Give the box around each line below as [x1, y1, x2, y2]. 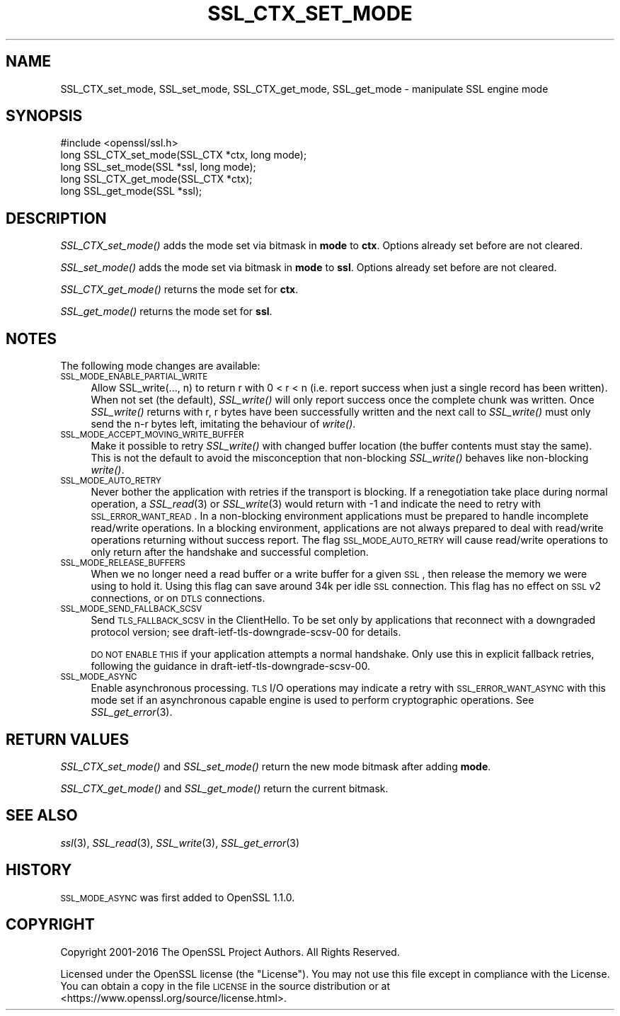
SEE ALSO [6, 806, 78, 825]
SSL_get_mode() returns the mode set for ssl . [60, 305, 272, 318]
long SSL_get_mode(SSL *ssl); [60, 185, 202, 198]
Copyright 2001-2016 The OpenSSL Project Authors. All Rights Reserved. [60, 945, 400, 958]
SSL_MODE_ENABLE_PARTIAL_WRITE [60, 372, 208, 382]
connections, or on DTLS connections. [91, 592, 265, 605]
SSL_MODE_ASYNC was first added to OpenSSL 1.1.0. [60, 891, 295, 903]
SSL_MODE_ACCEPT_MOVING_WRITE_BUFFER [60, 430, 244, 440]
